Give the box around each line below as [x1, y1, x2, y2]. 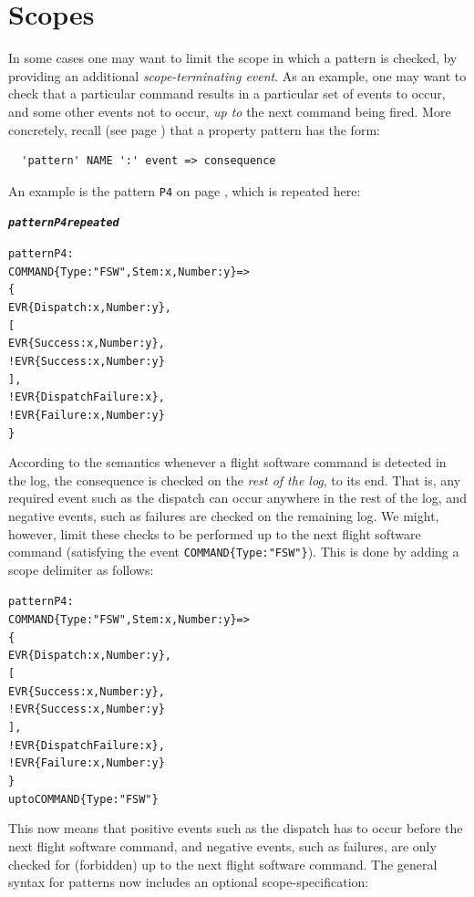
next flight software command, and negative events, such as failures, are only [8, 836, 437, 855]
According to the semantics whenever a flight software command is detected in [8, 453, 447, 472]
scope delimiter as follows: [8, 559, 154, 579]
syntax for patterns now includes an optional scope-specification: [8, 872, 369, 892]
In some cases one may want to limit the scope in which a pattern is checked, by [8, 48, 458, 68]
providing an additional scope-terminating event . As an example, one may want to [8, 66, 467, 85]
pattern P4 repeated [8, 216, 119, 230]
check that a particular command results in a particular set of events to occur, [8, 84, 446, 103]
